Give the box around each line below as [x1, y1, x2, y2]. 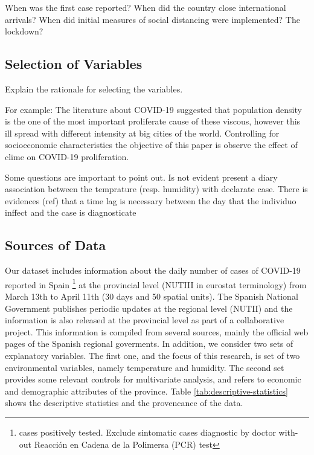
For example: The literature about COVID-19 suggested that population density [5, 103, 302, 115]
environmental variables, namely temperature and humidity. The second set [5, 361, 284, 373]
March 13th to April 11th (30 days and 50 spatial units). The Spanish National [5, 289, 298, 302]
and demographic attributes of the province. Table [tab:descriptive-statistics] [5, 384, 288, 397]
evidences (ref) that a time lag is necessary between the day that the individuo [5, 194, 296, 207]
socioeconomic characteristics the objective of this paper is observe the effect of [5, 138, 298, 151]
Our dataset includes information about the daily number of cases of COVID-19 [5, 264, 301, 277]
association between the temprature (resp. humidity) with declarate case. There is [5, 182, 308, 195]
